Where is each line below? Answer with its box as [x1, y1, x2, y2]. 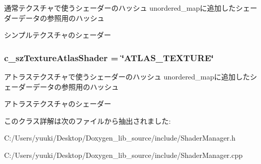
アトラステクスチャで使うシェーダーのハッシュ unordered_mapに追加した [4, 71, 250, 81]
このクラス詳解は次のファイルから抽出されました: [4, 115, 171, 126]
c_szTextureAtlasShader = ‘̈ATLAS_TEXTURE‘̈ [4, 51, 214, 64]
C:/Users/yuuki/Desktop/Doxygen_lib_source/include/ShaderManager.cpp [4, 149, 243, 160]
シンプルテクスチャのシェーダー [4, 30, 112, 40]
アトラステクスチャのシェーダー [4, 98, 112, 109]
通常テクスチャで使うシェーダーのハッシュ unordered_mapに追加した [4, 3, 236, 13]
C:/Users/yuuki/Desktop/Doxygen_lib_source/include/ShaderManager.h [4, 132, 236, 143]
